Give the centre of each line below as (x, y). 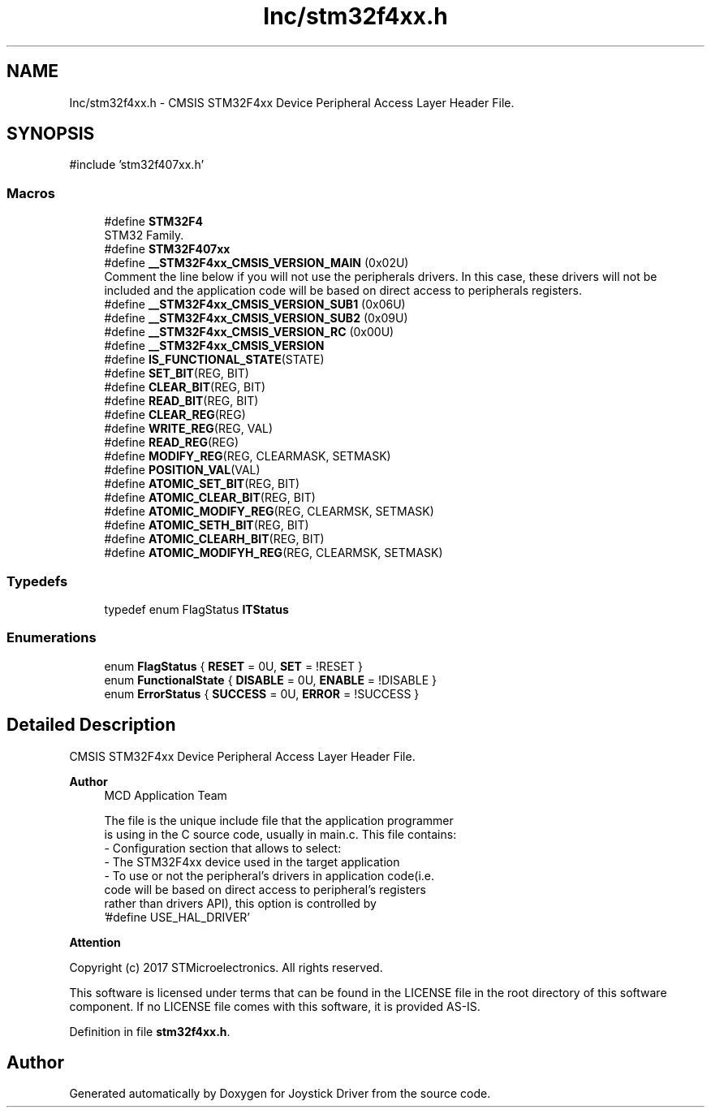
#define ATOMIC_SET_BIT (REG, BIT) (202, 484)
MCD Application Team (166, 795)
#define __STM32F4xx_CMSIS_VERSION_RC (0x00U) (249, 332)
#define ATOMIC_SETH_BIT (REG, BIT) (207, 525)
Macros (31, 193)
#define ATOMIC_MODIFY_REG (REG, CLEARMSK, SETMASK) (269, 512)
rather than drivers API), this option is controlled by (240, 903)
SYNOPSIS (51, 134)
